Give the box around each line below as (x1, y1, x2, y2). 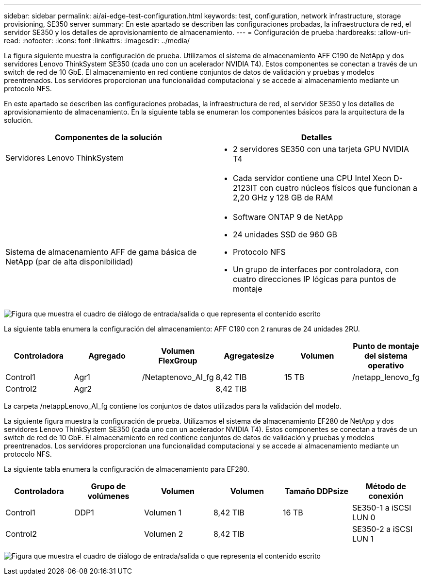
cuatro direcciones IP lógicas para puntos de (233, 274, 396, 284)
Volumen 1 (144, 508, 181, 517)
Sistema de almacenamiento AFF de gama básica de (5, 247, 197, 257)
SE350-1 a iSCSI (352, 503, 411, 513)
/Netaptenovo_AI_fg (142, 372, 214, 382)
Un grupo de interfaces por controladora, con (233, 265, 399, 274)
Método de (365, 481, 407, 491)
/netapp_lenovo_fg (352, 372, 420, 382)
